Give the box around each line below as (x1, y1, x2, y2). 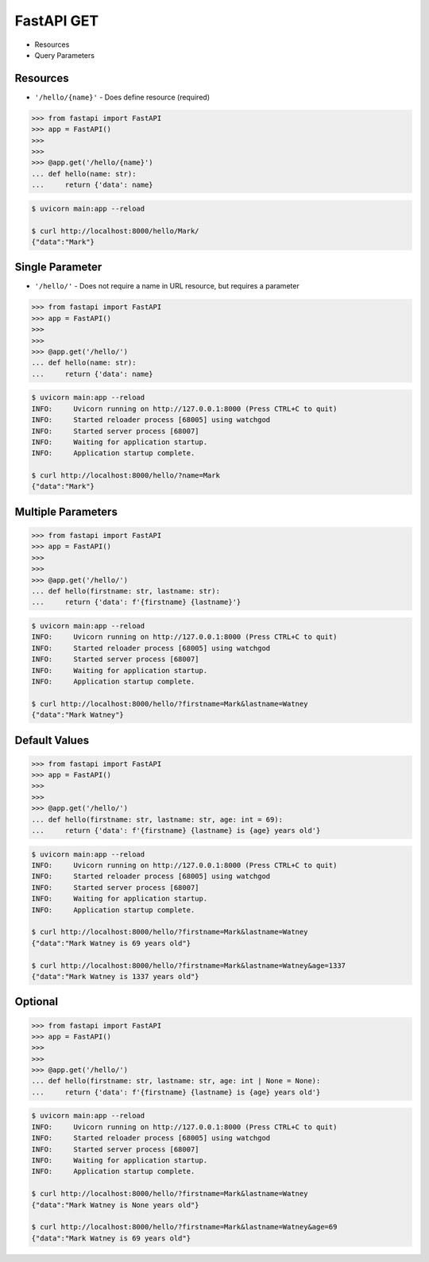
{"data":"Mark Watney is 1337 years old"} (31, 972, 199, 981)
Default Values (14, 734, 90, 747)
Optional (14, 995, 59, 1008)
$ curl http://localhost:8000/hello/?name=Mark (31, 471, 220, 480)
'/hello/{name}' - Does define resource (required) (34, 92, 211, 102)
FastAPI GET (14, 12, 99, 29)
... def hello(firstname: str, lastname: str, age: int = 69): (31, 815, 284, 824)
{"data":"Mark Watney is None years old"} (31, 1200, 199, 1210)
